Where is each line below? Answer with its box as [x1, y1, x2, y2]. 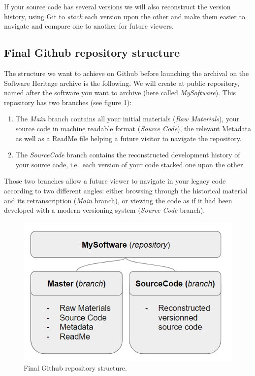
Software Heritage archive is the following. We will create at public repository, [4, 77, 239, 88]
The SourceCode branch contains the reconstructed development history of [15, 150, 240, 160]
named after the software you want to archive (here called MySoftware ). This [4, 87, 236, 98]
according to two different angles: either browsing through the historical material [4, 185, 248, 195]
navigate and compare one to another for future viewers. [4, 21, 174, 31]
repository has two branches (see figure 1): [4, 97, 132, 107]
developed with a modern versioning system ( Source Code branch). [4, 205, 205, 215]
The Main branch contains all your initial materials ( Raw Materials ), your [15, 113, 240, 124]
